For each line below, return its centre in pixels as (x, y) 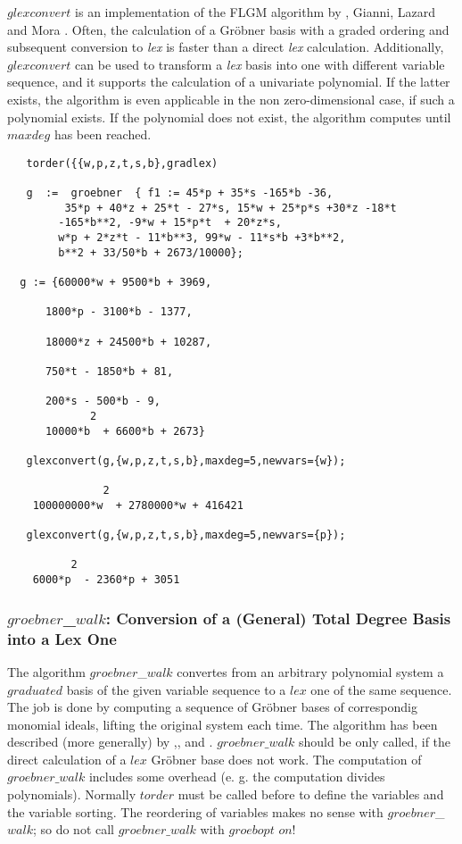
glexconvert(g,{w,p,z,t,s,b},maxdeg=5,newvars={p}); (186, 535)
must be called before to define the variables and (311, 794)
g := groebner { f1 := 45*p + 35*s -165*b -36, (180, 193)
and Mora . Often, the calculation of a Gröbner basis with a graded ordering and (228, 29)
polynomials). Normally (72, 794)
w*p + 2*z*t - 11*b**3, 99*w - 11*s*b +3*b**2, (202, 238)
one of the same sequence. (381, 689)
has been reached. (103, 134)
